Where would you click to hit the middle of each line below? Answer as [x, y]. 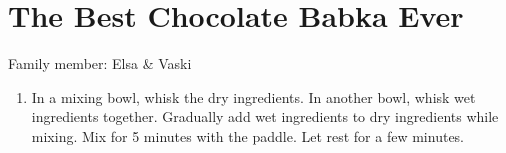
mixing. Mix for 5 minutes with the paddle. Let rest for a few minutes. [248, 135]
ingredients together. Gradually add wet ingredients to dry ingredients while [265, 116]
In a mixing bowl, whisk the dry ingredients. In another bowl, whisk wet [253, 96]
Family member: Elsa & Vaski [100, 63]
